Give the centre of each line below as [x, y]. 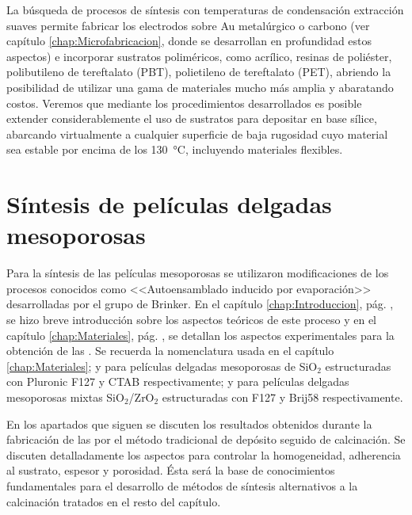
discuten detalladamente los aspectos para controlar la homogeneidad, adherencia [204, 454]
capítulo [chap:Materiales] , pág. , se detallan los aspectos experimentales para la [200, 335]
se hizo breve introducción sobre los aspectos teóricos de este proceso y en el [191, 320]
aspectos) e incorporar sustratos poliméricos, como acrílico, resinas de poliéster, [199, 56]
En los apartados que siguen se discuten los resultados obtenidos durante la [189, 423]
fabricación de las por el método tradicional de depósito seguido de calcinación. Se [206, 439]
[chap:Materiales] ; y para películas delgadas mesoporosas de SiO [162, 366]
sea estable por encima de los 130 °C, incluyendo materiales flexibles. [175, 149]
